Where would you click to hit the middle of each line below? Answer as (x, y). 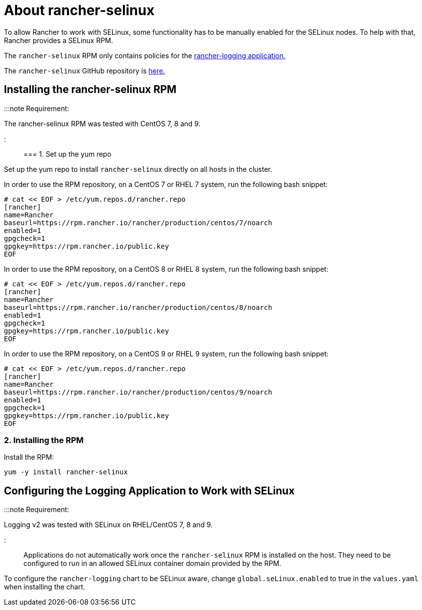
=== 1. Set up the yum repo (68, 154)
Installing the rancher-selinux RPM (90, 90)
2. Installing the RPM (44, 440)
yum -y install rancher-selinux (66, 472)
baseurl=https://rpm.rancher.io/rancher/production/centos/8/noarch (138, 307)
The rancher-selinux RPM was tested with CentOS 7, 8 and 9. (102, 123)
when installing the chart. (45, 587)
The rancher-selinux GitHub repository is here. (84, 70)
